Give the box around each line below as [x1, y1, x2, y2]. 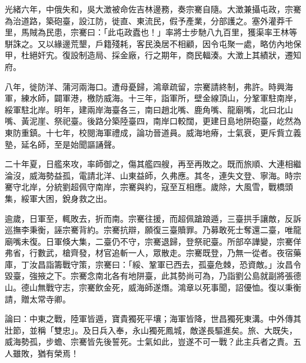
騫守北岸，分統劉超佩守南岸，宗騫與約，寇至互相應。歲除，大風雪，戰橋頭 [5, 181, 293, 193]
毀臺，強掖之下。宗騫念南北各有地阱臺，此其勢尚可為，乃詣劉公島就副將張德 [5, 269, 301, 282]
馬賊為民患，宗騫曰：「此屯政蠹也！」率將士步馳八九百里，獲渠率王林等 [21, 26, 297, 38]
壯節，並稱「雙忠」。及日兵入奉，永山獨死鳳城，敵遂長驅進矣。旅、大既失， [5, 324, 297, 336]
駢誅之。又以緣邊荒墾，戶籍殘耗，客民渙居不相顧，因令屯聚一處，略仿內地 [5, 37, 293, 49]
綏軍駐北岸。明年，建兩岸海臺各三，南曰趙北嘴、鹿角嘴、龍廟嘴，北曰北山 [5, 103, 293, 115]
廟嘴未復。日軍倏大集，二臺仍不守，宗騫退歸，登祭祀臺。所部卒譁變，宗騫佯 [5, 235, 301, 247]
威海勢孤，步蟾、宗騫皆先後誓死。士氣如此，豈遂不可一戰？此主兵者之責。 [5, 335, 293, 348]
